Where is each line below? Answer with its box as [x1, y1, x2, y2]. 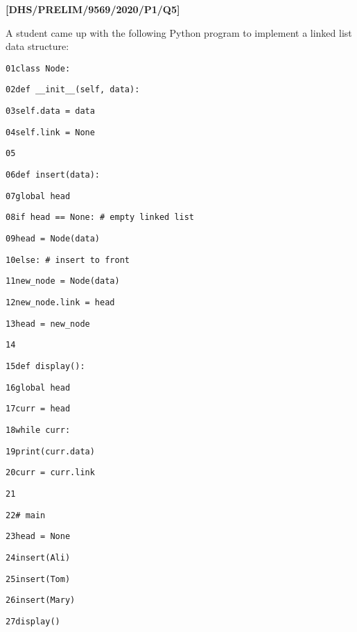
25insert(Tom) [6, 574, 71, 584]
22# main [6, 510, 46, 520]
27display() [6, 616, 60, 626]
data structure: [6, 39, 69, 53]
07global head [6, 191, 71, 201]
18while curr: [6, 425, 71, 435]
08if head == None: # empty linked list [6, 212, 195, 223]
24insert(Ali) [6, 552, 71, 563]
